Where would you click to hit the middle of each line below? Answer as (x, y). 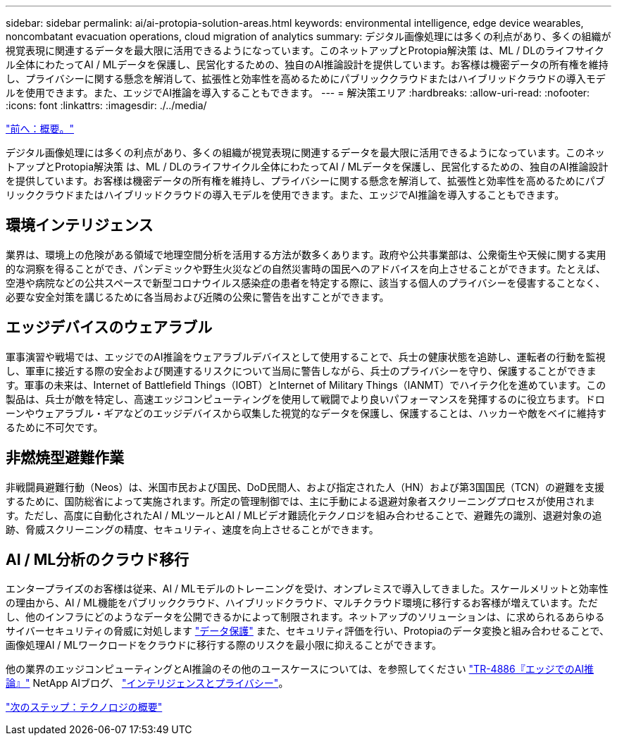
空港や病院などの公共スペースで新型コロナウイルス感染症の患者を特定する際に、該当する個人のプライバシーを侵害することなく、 (306, 282)
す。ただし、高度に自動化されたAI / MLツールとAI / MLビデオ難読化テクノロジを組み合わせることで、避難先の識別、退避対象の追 (304, 515)
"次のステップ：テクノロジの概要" (84, 707)
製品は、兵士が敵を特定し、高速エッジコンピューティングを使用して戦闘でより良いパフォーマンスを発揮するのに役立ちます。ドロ (305, 399)
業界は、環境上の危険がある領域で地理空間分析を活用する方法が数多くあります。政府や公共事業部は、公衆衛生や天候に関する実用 (306, 254)
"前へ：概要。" (40, 129)
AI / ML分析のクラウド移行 (98, 559)
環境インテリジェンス (80, 225)
